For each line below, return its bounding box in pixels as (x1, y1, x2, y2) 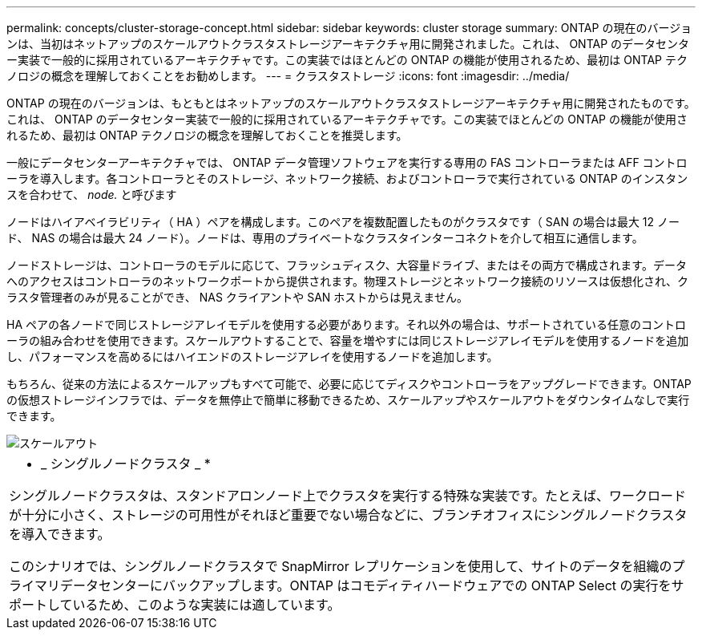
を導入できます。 (9, 526, 111, 542)
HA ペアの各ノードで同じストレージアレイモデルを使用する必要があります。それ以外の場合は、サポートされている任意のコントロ (6, 318, 686, 331)
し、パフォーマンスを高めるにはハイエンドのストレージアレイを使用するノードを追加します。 (6, 350, 498, 363)
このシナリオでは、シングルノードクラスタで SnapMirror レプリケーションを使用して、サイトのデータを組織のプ (9, 558, 685, 574)
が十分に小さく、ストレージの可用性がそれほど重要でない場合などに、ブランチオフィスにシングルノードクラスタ (9, 507, 688, 523)
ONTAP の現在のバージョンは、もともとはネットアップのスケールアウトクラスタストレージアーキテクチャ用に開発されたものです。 (6, 96, 696, 110)
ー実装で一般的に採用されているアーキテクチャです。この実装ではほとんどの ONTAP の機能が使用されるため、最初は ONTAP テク (6, 53, 688, 67)
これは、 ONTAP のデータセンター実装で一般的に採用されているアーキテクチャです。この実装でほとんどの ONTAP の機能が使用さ (6, 112, 688, 126)
